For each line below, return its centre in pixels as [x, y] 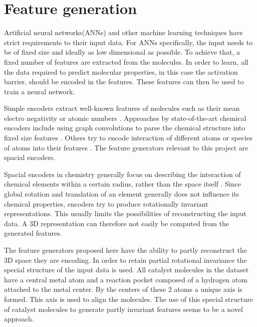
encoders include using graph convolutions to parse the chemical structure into [125, 128]
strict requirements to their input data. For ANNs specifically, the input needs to [128, 42]
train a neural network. [40, 91]
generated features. [33, 233]
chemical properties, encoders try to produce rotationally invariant [106, 203]
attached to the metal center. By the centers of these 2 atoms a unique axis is [123, 289]
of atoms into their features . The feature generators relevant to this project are [126, 147]
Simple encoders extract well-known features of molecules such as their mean [122, 108]
